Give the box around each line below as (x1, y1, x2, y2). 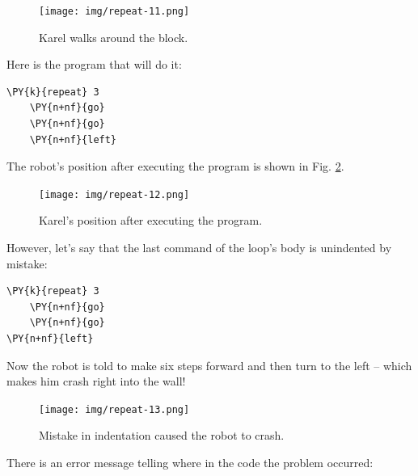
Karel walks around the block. (39, 28, 188, 45)
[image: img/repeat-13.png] (39, 403, 190, 415)
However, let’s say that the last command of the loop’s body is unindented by (6, 239, 392, 256)
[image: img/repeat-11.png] (39, 6, 190, 17)
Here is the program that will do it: (6, 56, 182, 73)
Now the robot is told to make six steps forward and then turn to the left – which (6, 356, 412, 373)
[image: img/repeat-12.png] (39, 188, 190, 200)
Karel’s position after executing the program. (39, 212, 263, 229)
